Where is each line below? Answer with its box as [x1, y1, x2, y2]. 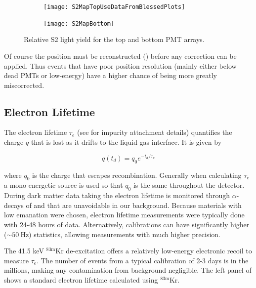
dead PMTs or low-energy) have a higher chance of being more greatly [4, 70, 217, 81]
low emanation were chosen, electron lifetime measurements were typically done [4, 209, 245, 220]
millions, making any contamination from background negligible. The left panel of [4, 265, 252, 275]
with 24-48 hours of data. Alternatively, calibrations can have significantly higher [4, 219, 250, 229]
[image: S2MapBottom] [43, 20, 115, 27]
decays [4, 200, 24, 210]
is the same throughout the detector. [133, 180, 245, 190]
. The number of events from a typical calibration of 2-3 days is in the [37, 255, 249, 265]
